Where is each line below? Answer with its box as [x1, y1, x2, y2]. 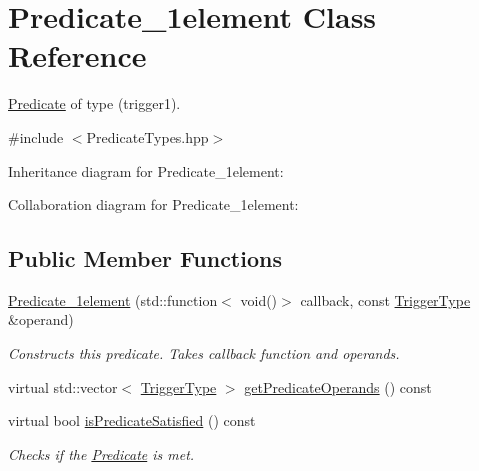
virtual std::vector [8, 376, 118, 397]
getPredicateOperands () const [244, 376, 432, 397]
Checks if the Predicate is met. [8, 443, 195, 464]
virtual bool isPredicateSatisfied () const [8, 410, 256, 431]
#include [8, 126, 64, 147]
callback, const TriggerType [300, 289, 471, 310]
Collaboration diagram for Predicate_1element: [8, 194, 299, 215]
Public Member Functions [8, 243, 282, 274]
